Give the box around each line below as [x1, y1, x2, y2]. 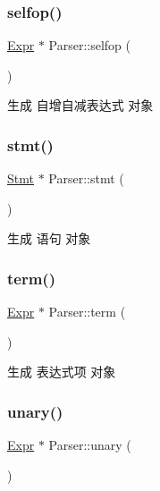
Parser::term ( [48, 302, 126, 321]
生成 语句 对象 [7, 229, 91, 248]
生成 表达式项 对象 [7, 362, 116, 381]
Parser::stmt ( [48, 169, 124, 188]
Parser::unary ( [48, 436, 131, 454]
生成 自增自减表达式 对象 [7, 96, 154, 114]
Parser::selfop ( [48, 36, 131, 55]
